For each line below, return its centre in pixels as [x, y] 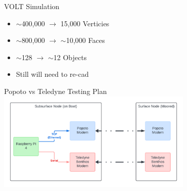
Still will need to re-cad [52, 74]
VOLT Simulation [32, 6]
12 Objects [70, 57]
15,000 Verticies [85, 23]
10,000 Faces [85, 40]
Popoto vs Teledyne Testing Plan [55, 91]
